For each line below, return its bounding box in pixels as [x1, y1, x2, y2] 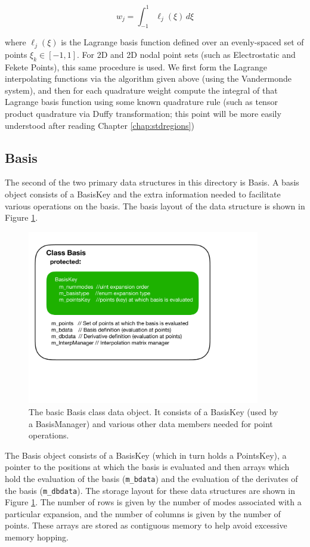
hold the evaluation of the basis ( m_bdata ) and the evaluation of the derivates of [5, 472, 298, 484]
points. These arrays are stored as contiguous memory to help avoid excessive [5, 519, 287, 531]
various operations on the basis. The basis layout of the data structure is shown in [5, 199, 305, 212]
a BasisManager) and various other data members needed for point [29, 417, 273, 429]
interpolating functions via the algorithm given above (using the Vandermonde [5, 72, 292, 85]
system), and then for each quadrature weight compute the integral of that [5, 84, 278, 96]
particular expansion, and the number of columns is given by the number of [5, 507, 281, 520]
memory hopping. [5, 530, 69, 543]
